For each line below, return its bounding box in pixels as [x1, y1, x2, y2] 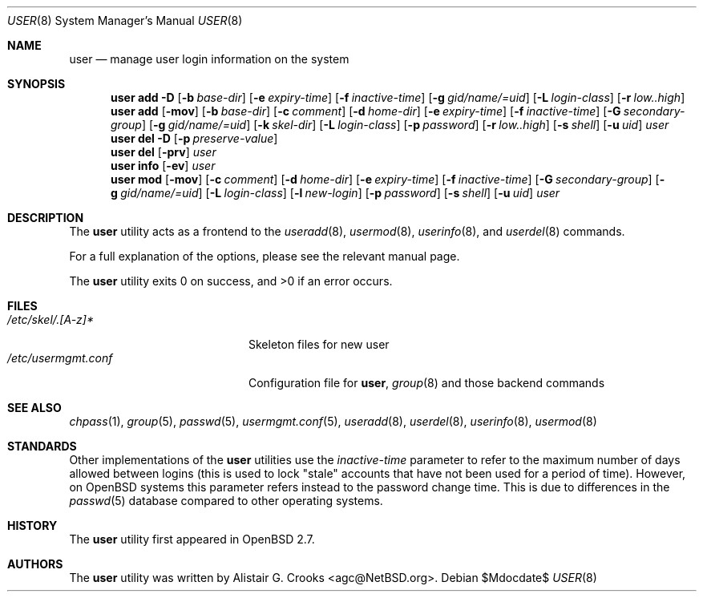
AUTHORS [7, 557, 63, 571]
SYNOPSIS [7, 77, 66, 91]
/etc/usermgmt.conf [7, 351, 113, 365]
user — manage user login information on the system [69, 52, 349, 66]
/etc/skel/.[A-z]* [7, 313, 94, 326]
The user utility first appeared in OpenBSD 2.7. [69, 532, 315, 546]
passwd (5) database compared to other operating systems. [69, 494, 383, 507]
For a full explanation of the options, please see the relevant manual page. [69, 249, 460, 263]
